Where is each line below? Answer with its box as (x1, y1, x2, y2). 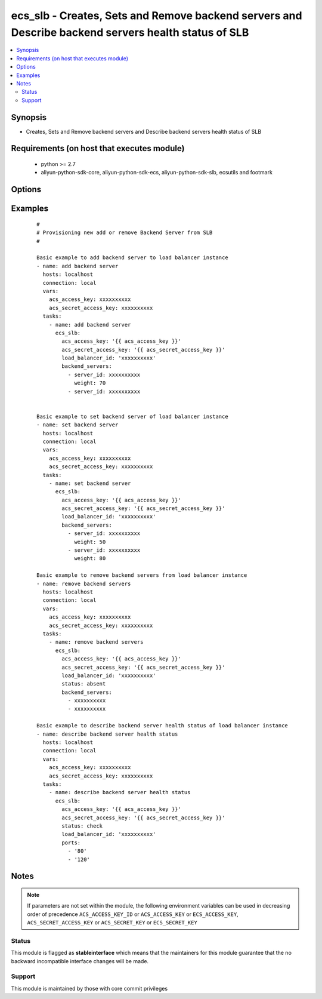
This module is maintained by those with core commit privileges (11, 985, 168, 992)
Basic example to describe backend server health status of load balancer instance (36, 723, 289, 729)
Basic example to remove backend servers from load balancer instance (36, 572, 247, 579)
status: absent (61, 681, 106, 687)
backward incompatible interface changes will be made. (11, 957, 149, 964)
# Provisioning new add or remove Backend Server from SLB (36, 229, 213, 236)
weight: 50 (74, 538, 106, 545)
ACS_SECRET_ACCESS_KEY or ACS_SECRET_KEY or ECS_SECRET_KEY (27, 919, 198, 926)
